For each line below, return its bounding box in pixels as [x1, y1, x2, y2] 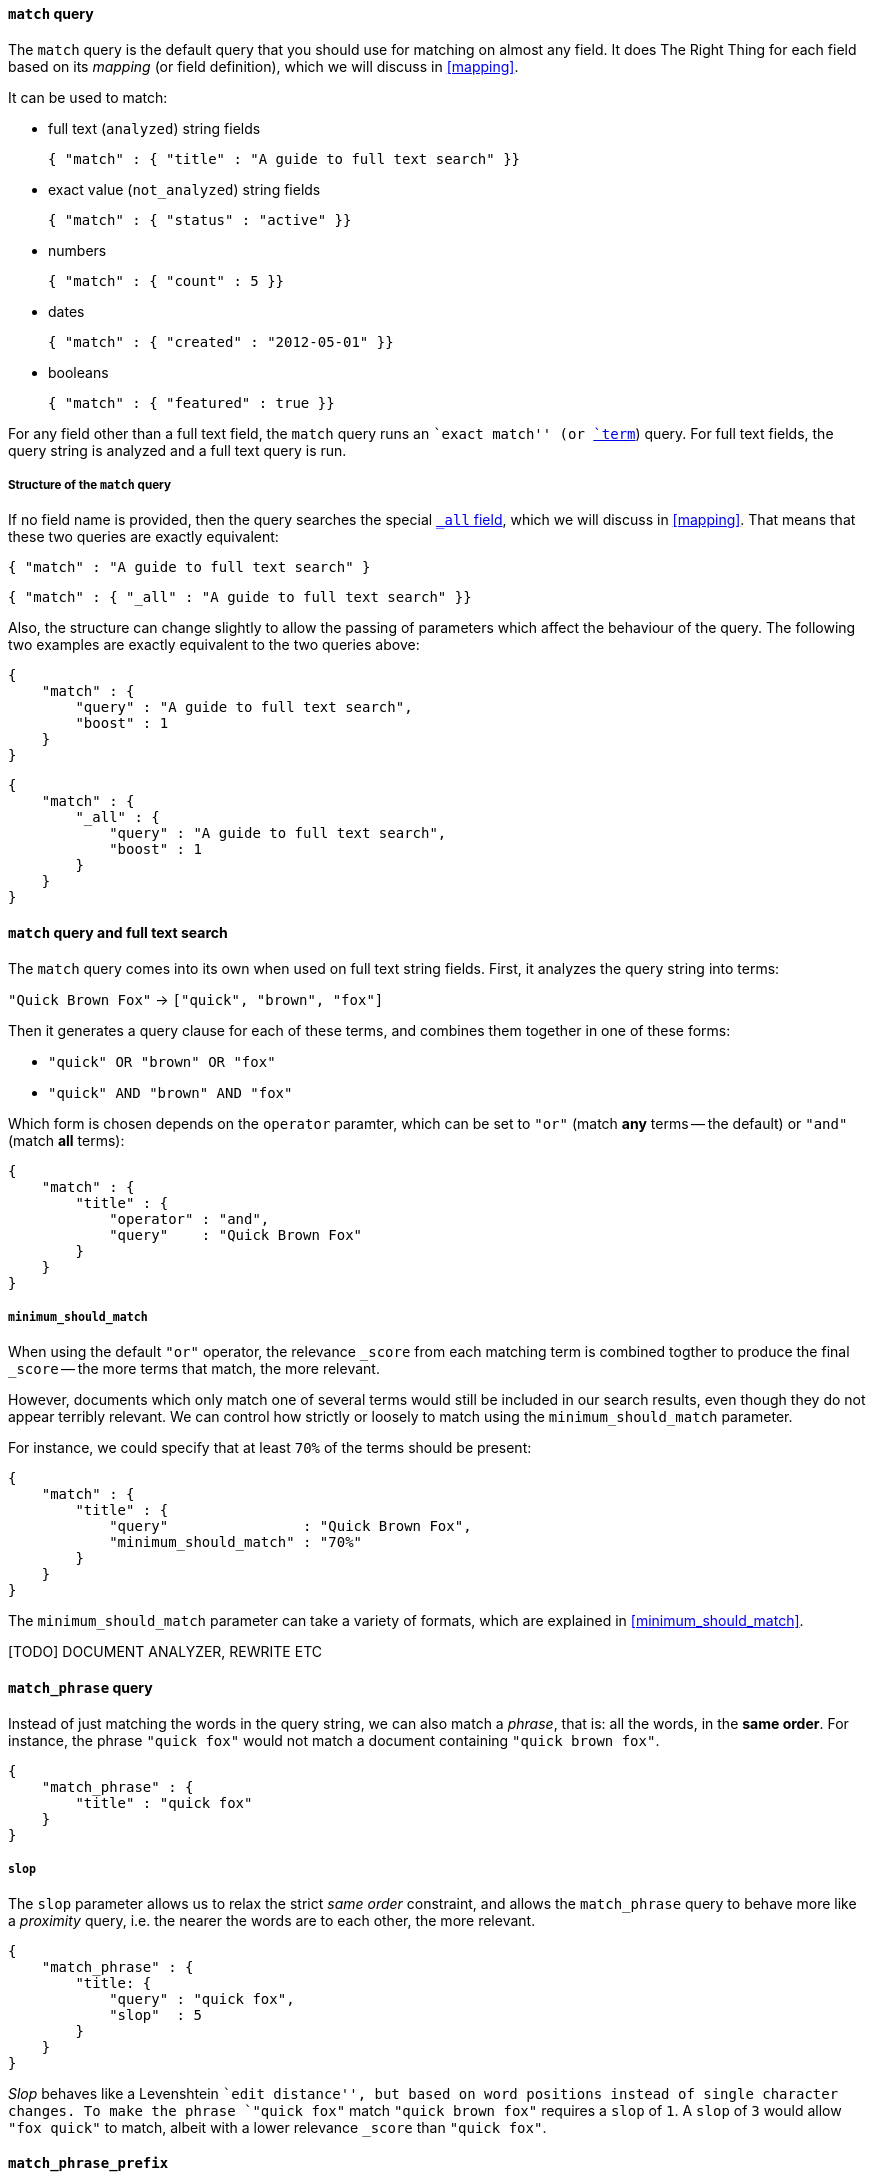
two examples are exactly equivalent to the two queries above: [8, 636, 420, 654]
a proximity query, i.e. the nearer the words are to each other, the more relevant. [8, 1912, 536, 1930]
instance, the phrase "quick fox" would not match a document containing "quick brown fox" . [8, 1731, 660, 1749]
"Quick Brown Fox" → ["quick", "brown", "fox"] [8, 990, 384, 1008]
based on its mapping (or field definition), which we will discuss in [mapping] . [8, 57, 519, 75]
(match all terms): [8, 1131, 125, 1149]
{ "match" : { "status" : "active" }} [48, 211, 352, 228]
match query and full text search [8, 924, 228, 941]
